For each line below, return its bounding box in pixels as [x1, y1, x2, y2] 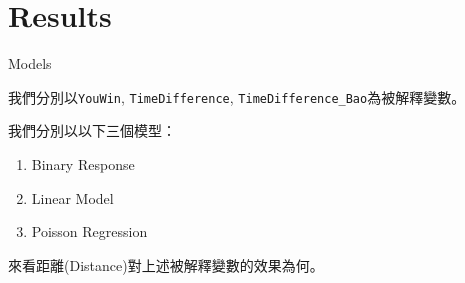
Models [8, 53, 52, 74]
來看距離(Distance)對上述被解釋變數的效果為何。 [8, 254, 324, 275]
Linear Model [31, 187, 114, 208]
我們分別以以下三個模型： [8, 120, 176, 141]
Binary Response [31, 153, 135, 174]
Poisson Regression [31, 221, 148, 242]
